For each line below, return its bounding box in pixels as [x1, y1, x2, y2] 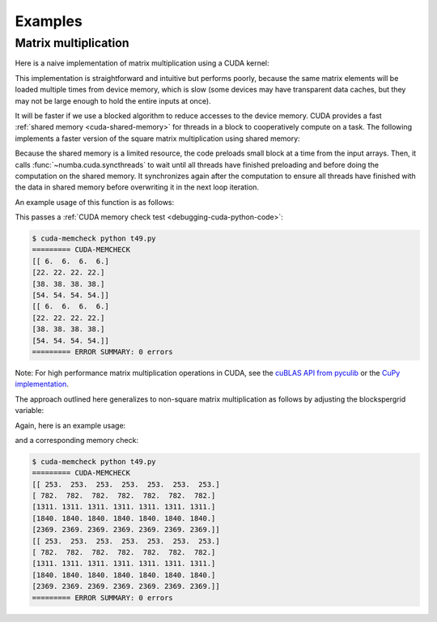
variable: [15, 406, 45, 415]
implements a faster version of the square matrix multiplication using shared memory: [15, 134, 300, 143]
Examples [15, 12, 83, 30]
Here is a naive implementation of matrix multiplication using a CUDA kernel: [15, 58, 270, 68]
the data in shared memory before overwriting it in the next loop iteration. [15, 182, 259, 192]
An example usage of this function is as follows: [15, 197, 175, 207]
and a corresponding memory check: [15, 435, 139, 445]
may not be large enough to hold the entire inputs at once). [15, 96, 211, 105]
